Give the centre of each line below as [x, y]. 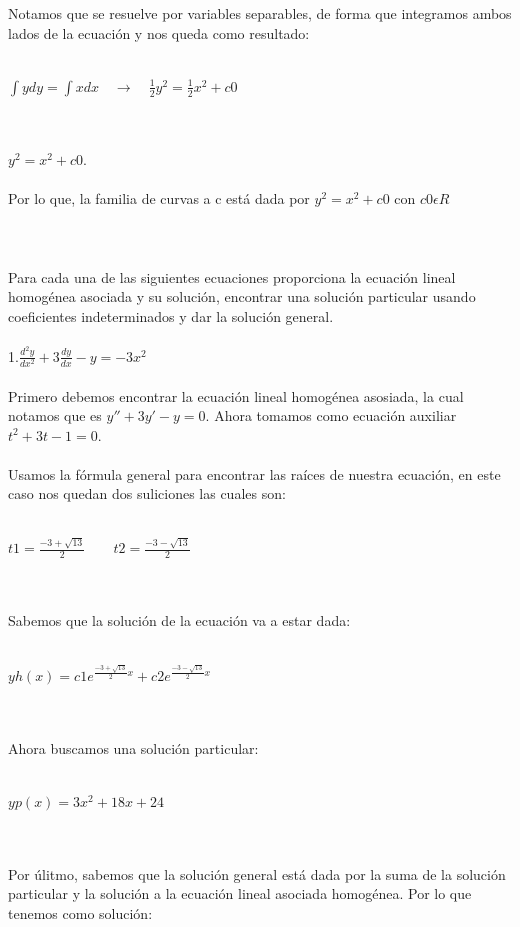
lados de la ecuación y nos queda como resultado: [159, 32]
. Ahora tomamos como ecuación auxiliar [331, 415]
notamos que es [55, 415]
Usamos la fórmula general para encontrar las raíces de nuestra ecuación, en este [254, 473]
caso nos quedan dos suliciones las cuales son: [147, 493]
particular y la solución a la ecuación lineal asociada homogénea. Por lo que [240, 893]
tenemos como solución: [80, 912]
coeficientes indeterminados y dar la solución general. [171, 315]
